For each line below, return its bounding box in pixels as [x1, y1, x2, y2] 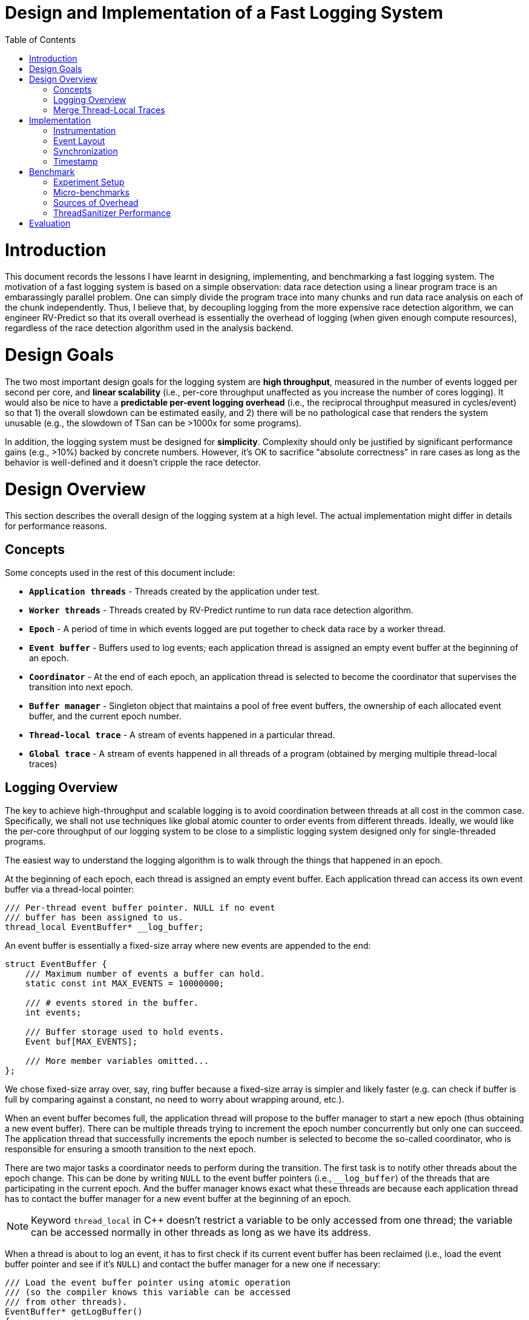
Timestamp [53, 156, 98, 167]
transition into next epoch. [29, 682, 133, 693]
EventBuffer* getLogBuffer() [5, 1306, 143, 1316]
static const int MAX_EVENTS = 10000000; [25, 978, 225, 988]
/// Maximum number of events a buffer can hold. [25, 968, 265, 978]
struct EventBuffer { [5, 959, 107, 969]
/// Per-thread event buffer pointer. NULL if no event [5, 902, 275, 912]
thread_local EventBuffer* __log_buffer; [5, 922, 204, 932]
